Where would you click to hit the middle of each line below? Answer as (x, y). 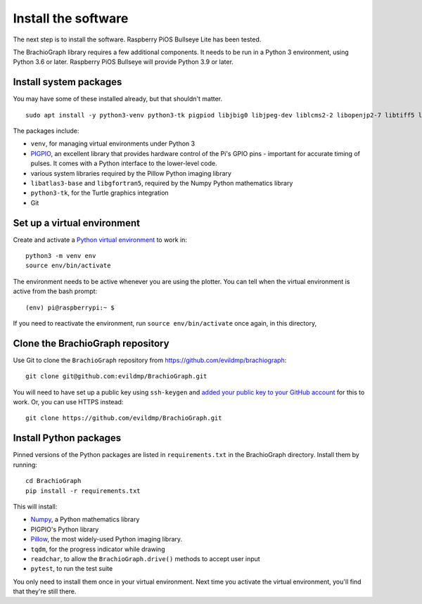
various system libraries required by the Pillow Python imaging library (131, 173)
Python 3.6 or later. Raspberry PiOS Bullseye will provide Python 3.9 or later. (123, 62)
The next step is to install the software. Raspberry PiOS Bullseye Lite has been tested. (137, 39)
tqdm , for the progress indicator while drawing (98, 549)
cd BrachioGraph (53, 481)
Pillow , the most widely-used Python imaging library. (107, 539)
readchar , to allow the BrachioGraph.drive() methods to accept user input (145, 558)
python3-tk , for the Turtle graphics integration (100, 193)
